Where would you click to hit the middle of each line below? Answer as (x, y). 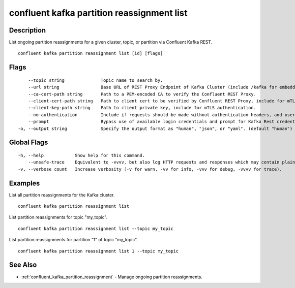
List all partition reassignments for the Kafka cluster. (62, 195)
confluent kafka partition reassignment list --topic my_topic (96, 228)
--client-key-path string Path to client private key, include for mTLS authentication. (142, 108)
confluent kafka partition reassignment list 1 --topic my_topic (98, 251)
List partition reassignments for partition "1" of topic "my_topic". (74, 240)
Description (28, 30)
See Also (23, 265)
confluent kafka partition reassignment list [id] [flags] (90, 53)
